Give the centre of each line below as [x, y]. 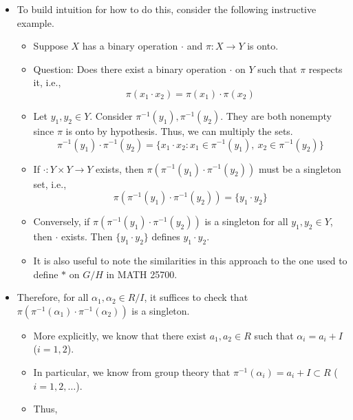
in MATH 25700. [142, 274]
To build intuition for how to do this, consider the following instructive [167, 9]
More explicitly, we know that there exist [120, 335]
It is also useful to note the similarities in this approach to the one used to [190, 260]
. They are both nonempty [276, 115]
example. [35, 22]
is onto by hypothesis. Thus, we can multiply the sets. [179, 130]
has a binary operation [130, 46]
